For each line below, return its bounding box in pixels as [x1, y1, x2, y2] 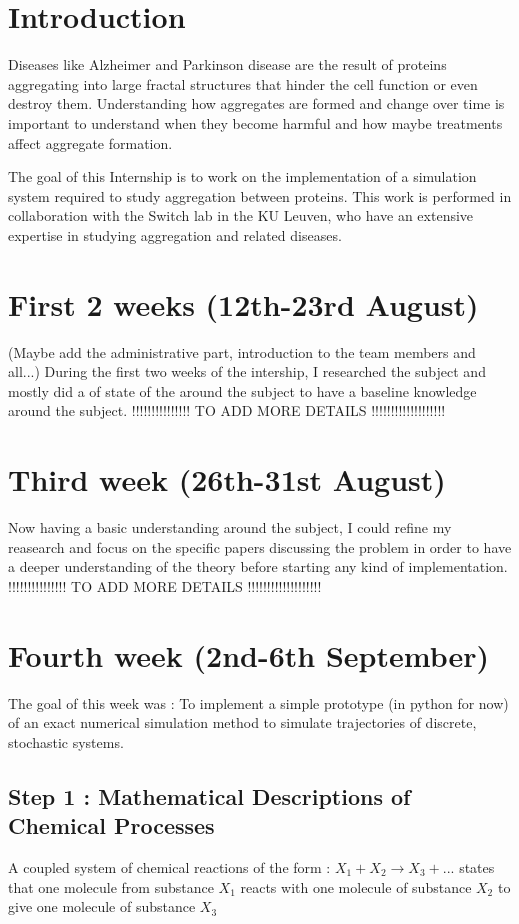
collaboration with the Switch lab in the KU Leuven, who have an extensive [8, 205, 474, 226]
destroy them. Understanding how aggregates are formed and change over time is [8, 93, 505, 114]
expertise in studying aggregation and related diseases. [8, 224, 342, 245]
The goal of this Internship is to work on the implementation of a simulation [8, 166, 477, 187]
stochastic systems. [8, 731, 124, 752]
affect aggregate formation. [8, 132, 173, 153]
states [459, 856, 495, 877]
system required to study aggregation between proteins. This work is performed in [8, 185, 512, 206]
